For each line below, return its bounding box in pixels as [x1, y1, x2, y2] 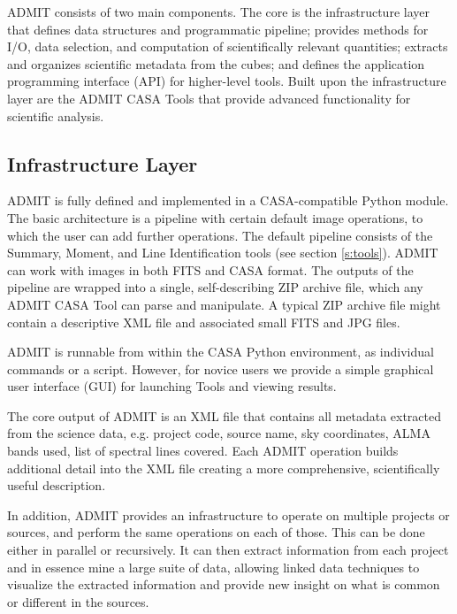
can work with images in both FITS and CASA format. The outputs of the [7, 260, 414, 279]
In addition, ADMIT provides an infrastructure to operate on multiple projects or [7, 505, 450, 524]
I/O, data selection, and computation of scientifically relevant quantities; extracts [7, 37, 448, 56]
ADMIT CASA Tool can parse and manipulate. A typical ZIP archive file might [7, 295, 441, 313]
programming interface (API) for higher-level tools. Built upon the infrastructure [7, 72, 446, 90]
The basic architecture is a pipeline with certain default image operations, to [7, 208, 423, 226]
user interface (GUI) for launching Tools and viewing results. [7, 377, 337, 395]
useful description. [7, 476, 106, 495]
